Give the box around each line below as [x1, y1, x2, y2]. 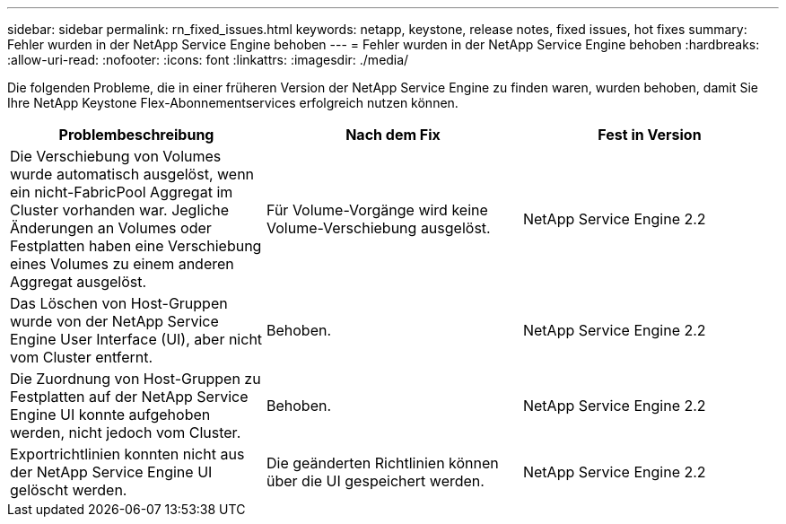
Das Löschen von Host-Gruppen [10, 294, 228, 312]
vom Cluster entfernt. [10, 348, 153, 366]
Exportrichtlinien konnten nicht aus [10, 445, 245, 463]
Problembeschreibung [58, 126, 214, 144]
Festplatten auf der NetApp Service [10, 388, 249, 406]
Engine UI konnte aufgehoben [10, 406, 211, 424]
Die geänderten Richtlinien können [266, 454, 499, 472]
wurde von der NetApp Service [10, 312, 219, 330]
